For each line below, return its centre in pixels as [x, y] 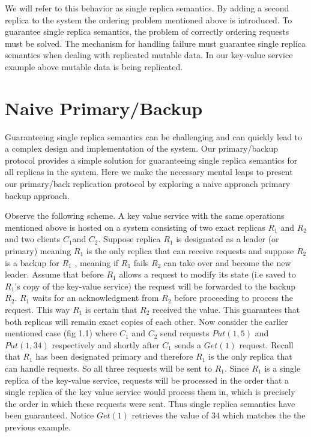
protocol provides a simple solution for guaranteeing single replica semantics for [151, 160]
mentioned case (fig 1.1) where [61, 333]
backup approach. [37, 195]
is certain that [111, 309]
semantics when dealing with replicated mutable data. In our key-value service [149, 55]
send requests [185, 333]
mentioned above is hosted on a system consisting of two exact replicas [135, 227]
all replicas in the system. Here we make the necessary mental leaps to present [149, 172]
